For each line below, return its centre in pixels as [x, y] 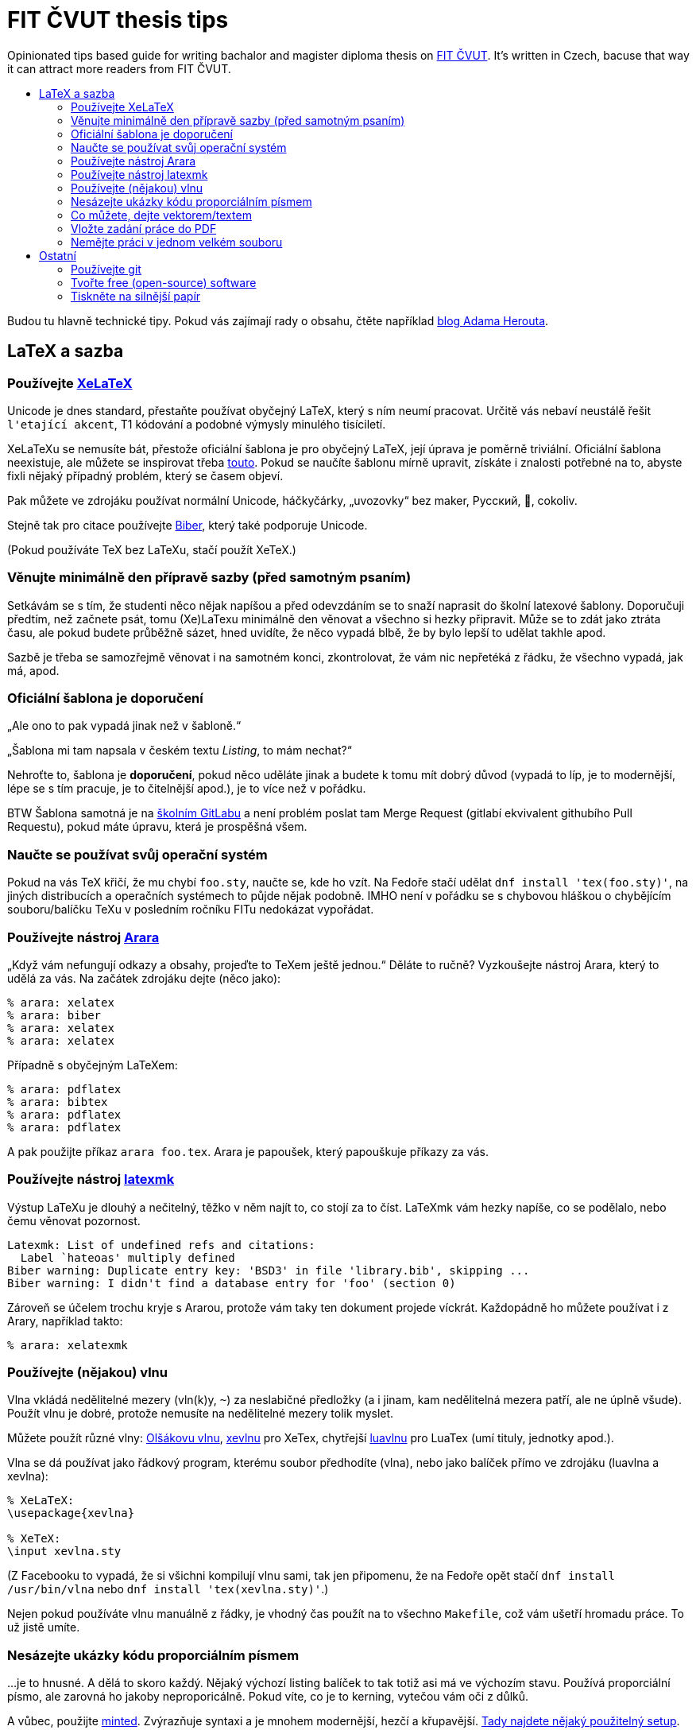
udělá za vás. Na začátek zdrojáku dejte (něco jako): [144, 978]
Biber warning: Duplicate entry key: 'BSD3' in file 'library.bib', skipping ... [269, 1270]
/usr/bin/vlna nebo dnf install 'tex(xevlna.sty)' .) [168, 1589]
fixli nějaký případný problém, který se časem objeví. [145, 475]
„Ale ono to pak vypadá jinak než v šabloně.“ [124, 726]
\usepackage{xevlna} [71, 1513]
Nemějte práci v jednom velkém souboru [177, 242]
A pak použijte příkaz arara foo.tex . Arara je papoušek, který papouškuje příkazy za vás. [248, 1151]
